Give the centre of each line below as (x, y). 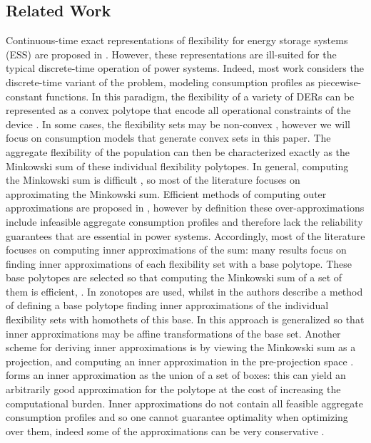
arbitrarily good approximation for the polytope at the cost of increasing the (173, 389)
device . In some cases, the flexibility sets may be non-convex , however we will (178, 124)
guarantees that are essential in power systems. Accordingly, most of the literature (185, 235)
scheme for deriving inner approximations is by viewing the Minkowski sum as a (181, 347)
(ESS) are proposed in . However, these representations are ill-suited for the (171, 54)
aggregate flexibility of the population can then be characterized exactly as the (178, 151)
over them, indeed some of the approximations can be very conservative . (165, 431)
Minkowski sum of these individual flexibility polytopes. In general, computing (177, 166)
